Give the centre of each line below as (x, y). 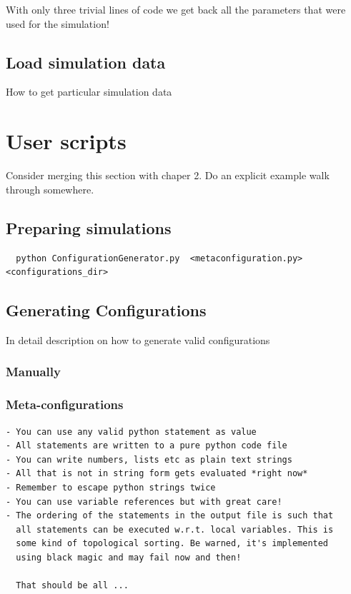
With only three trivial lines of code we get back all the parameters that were (176, 9)
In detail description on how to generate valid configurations (138, 339)
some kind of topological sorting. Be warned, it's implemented (172, 544)
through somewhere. (50, 189)
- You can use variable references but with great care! (144, 502)
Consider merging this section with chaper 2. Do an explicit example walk (168, 175)
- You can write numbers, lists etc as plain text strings (149, 459)
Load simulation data (86, 62)
